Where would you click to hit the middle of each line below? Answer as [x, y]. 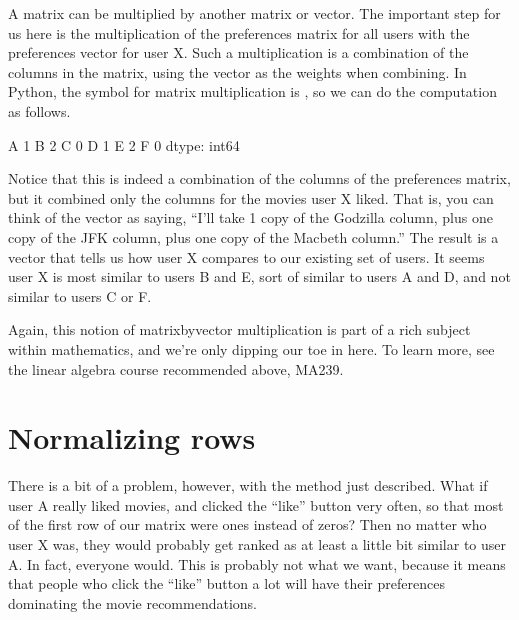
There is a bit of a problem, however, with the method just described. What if [248, 485]
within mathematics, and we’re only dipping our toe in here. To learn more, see [251, 348]
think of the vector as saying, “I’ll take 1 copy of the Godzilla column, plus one [250, 217]
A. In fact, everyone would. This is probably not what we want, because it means [257, 563]
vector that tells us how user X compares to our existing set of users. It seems [246, 256]
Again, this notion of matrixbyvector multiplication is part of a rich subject [239, 329]
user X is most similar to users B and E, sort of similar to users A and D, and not [259, 276]
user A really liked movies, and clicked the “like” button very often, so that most [256, 504]
